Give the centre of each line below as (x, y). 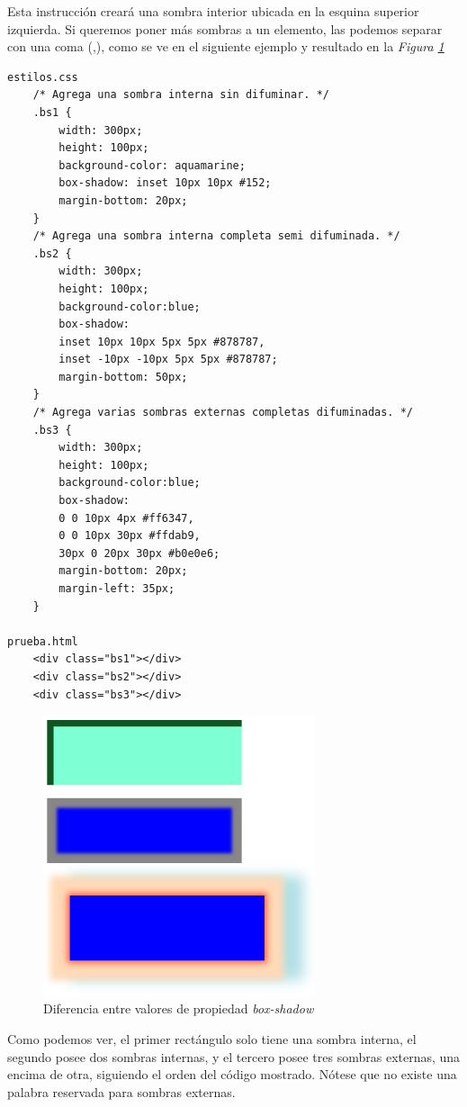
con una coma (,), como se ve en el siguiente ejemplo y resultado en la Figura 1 (226, 46)
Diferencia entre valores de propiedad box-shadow (179, 1008)
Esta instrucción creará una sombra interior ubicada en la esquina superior (213, 11)
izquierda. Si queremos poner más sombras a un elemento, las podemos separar (225, 28)
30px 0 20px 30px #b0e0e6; (139, 553)
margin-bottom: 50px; (123, 377)
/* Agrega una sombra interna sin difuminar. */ (181, 95)
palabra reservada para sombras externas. (121, 1091)
